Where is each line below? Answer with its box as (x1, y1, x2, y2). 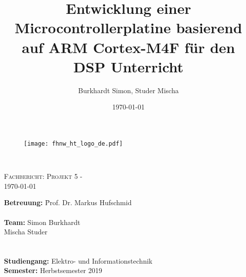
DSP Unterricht (73, 56, 184, 76)
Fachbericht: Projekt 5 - (4, 171, 82, 181)
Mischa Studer (4, 226, 48, 237)
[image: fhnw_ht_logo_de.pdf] (24, 140, 123, 147)
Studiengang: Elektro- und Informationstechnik (4, 255, 153, 266)
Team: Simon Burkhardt (4, 217, 81, 227)
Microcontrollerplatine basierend (14, 17, 243, 38)
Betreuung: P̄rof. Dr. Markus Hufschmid (4, 197, 132, 208)
